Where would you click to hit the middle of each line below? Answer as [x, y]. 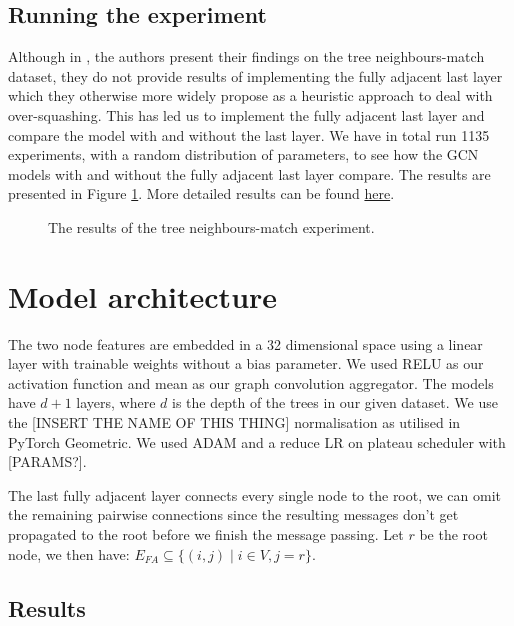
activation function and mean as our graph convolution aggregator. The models [251, 382]
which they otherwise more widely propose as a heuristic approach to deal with [250, 95]
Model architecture [143, 295]
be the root [453, 534]
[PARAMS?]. [47, 461]
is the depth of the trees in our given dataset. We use [335, 402]
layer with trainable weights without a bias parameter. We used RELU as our [246, 363]
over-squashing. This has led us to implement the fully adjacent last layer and [246, 114]
